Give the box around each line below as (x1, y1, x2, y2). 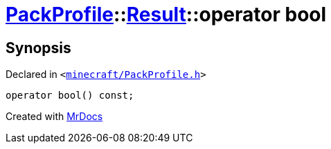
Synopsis (6, 39, 71, 57)
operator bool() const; (6, 90, 134, 101)
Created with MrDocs (6, 110, 103, 123)
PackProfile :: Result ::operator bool (6, 3, 327, 26)
